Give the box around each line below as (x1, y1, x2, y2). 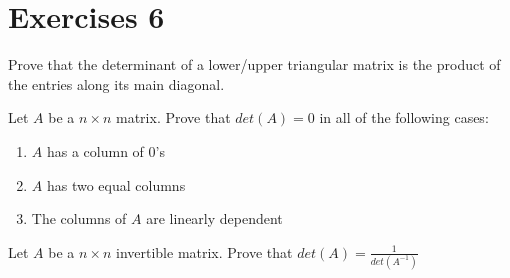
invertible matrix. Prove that (116, 241, 293, 262)
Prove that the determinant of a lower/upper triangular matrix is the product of (8, 54, 501, 75)
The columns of (31, 208, 127, 229)
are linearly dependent (146, 208, 283, 229)
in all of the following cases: (319, 107, 489, 128)
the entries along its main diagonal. (8, 73, 225, 94)
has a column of (46, 140, 144, 161)
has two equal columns (46, 174, 186, 195)
